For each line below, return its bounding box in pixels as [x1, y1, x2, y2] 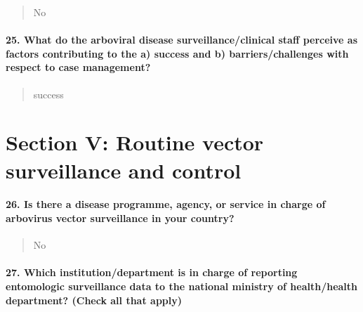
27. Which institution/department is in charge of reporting [6, 265, 298, 280]
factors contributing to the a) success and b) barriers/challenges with [6, 46, 349, 60]
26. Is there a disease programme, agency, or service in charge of [6, 197, 326, 212]
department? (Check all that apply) [6, 292, 182, 307]
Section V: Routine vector [6, 128, 264, 157]
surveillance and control [6, 155, 242, 184]
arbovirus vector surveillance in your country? [6, 210, 235, 225]
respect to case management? [6, 60, 151, 74]
